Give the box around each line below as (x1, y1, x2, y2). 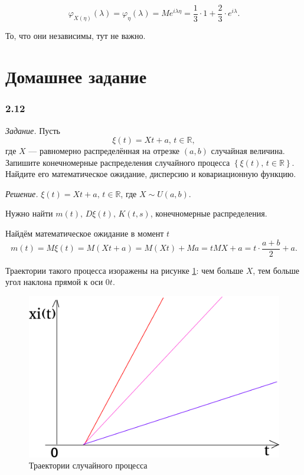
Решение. (5, 187, 38, 199)
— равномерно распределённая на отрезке (28, 145, 180, 157)
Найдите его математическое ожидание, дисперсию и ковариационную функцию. (5, 168, 296, 180)
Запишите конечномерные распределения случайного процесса (5, 156, 230, 168)
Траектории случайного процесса (29, 459, 148, 471)
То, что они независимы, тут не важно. (5, 30, 146, 42)
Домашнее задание (5, 64, 147, 89)
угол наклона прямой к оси (5, 276, 103, 288)
